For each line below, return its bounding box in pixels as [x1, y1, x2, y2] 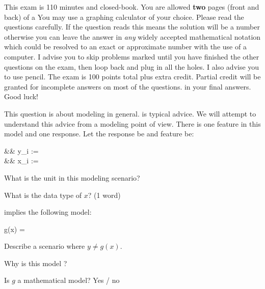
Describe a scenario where [4, 241, 85, 251]
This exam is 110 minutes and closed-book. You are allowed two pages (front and [4, 2, 259, 12]
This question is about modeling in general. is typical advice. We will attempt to [4, 108, 256, 119]
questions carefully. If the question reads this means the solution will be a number [4, 21, 260, 32]
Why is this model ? [4, 257, 67, 268]
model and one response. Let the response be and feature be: [4, 128, 194, 139]
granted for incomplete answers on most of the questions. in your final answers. [4, 81, 251, 92]
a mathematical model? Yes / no [17, 275, 120, 285]
